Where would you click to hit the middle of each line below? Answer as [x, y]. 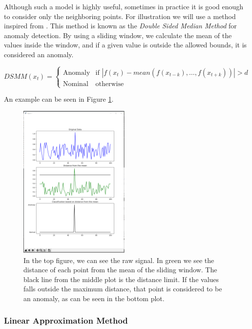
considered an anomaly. [39, 54]
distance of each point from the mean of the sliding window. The [120, 270]
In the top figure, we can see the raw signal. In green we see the [119, 260]
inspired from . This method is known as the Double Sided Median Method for [120, 26]
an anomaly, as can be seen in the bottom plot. [94, 298]
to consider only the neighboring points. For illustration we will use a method [120, 16]
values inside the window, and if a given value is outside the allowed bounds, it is [126, 45]
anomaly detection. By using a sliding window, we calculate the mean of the [118, 35]
